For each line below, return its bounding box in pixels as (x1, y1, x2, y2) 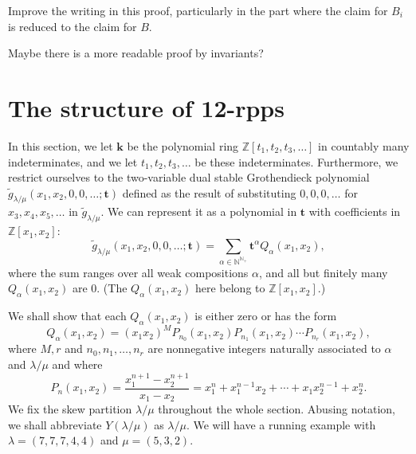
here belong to (194, 280, 265, 296)
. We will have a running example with (186, 416, 376, 432)
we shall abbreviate (8, 416, 102, 432)
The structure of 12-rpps (8, 91, 285, 123)
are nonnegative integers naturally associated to (147, 340, 381, 357)
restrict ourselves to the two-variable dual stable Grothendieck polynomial (8, 169, 370, 186)
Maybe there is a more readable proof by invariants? (8, 45, 264, 61)
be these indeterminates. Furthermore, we (194, 153, 398, 170)
